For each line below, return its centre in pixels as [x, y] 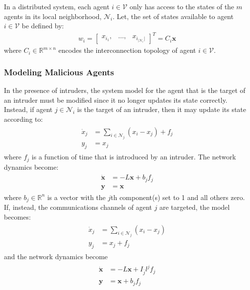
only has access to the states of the [182, 6]
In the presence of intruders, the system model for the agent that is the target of [125, 90]
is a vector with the [76, 197]
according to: [23, 119]
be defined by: [43, 26]
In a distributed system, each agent [57, 6]
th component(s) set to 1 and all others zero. [178, 197]
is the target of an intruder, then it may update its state [162, 109]
